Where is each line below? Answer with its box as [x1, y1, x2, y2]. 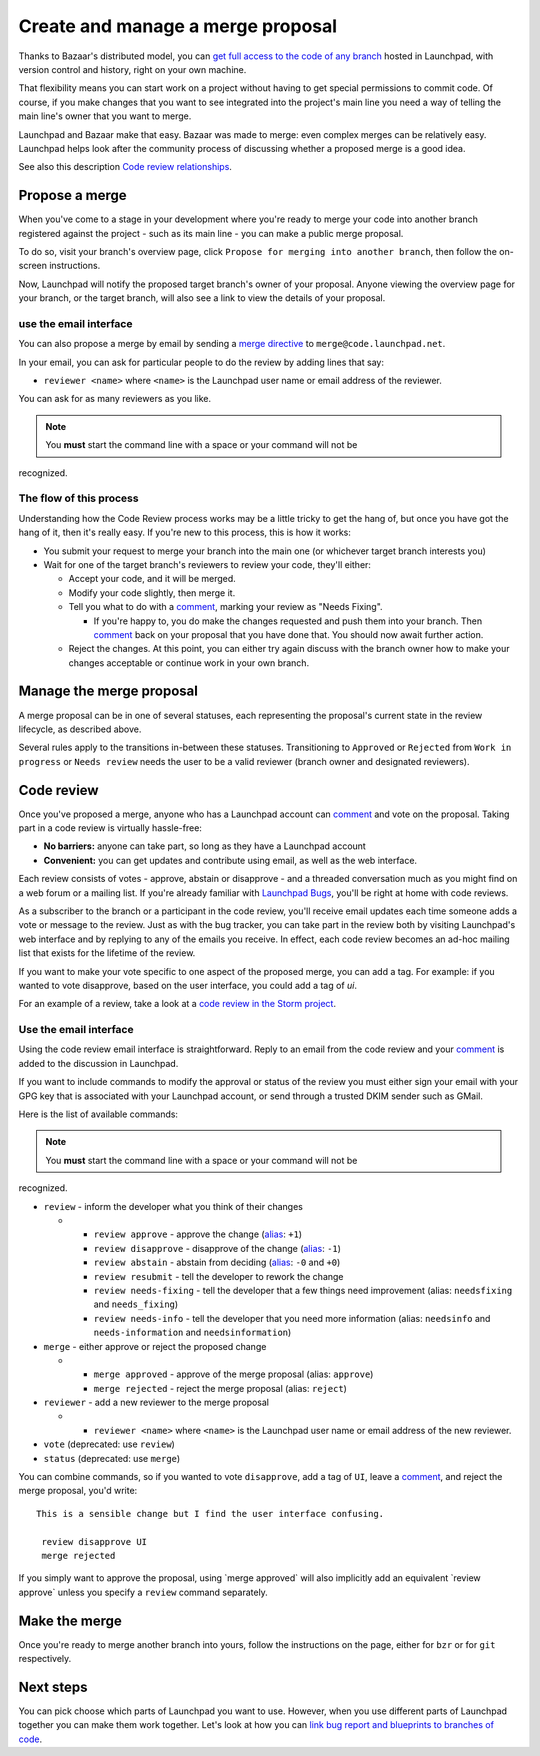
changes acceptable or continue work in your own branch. [68, 656, 310, 669]
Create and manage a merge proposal [18, 15, 338, 37]
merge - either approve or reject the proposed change [43, 1340, 267, 1352]
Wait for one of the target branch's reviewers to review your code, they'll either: [43, 558, 372, 570]
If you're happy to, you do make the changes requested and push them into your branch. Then [93, 615, 483, 627]
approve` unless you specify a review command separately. [18, 1586, 269, 1598]
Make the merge [18, 1612, 122, 1629]
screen [18, 260, 48, 272]
